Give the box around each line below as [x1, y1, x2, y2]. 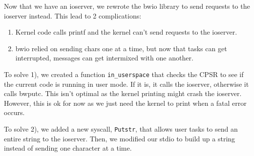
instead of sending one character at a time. [4, 143, 132, 153]
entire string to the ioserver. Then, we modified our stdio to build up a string [4, 133, 235, 143]
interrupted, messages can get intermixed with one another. [15, 53, 193, 63]
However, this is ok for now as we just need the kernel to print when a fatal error [4, 97, 247, 108]
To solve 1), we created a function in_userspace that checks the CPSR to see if [4, 69, 244, 79]
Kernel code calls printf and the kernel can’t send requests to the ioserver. [15, 27, 237, 37]
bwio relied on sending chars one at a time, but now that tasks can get [15, 43, 227, 53]
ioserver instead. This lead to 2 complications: [4, 10, 142, 20]
